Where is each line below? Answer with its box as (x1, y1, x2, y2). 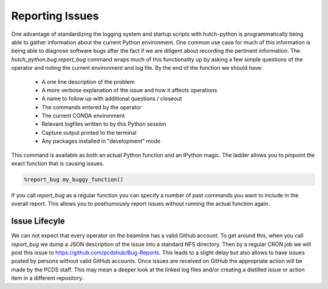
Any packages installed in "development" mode (41, 137, 161, 145)
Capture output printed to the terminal (41, 129, 137, 136)
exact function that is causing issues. (11, 160, 104, 167)
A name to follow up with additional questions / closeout (41, 95, 182, 103)
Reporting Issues (11, 9, 100, 22)
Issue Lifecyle (11, 216, 65, 226)
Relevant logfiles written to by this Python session (41, 120, 166, 127)
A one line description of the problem (41, 78, 135, 85)
